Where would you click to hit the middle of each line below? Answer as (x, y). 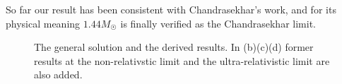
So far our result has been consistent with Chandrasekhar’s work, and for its (171, 9)
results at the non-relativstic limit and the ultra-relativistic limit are (182, 60)
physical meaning (43, 23)
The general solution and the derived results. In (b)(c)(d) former (174, 47)
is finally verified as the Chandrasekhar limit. (218, 23)
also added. (58, 74)
